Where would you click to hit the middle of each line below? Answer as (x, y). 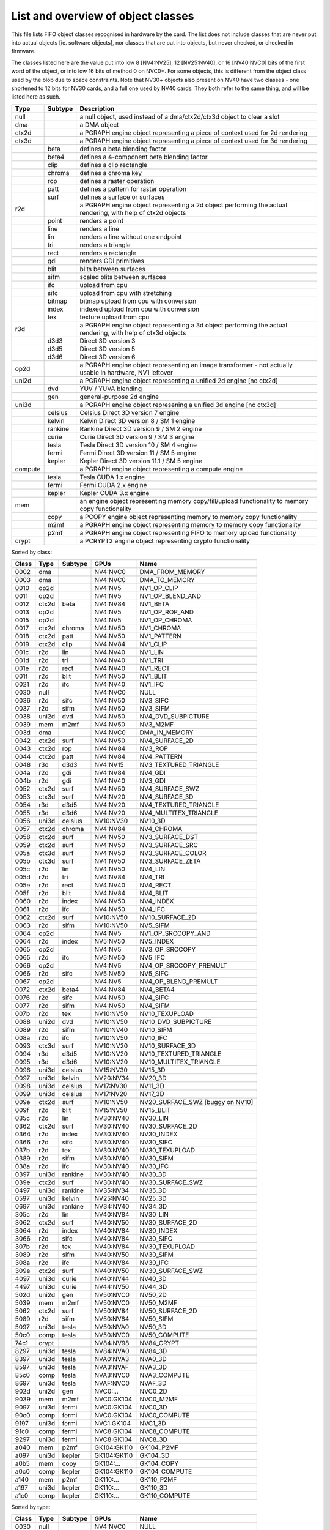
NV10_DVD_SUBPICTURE (176, 1022)
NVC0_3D (153, 1408)
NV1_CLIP (153, 644)
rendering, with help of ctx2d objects (133, 212)
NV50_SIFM (156, 1319)
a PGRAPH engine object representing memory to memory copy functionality (190, 524)
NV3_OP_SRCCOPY (168, 950)
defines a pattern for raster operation (133, 188)
